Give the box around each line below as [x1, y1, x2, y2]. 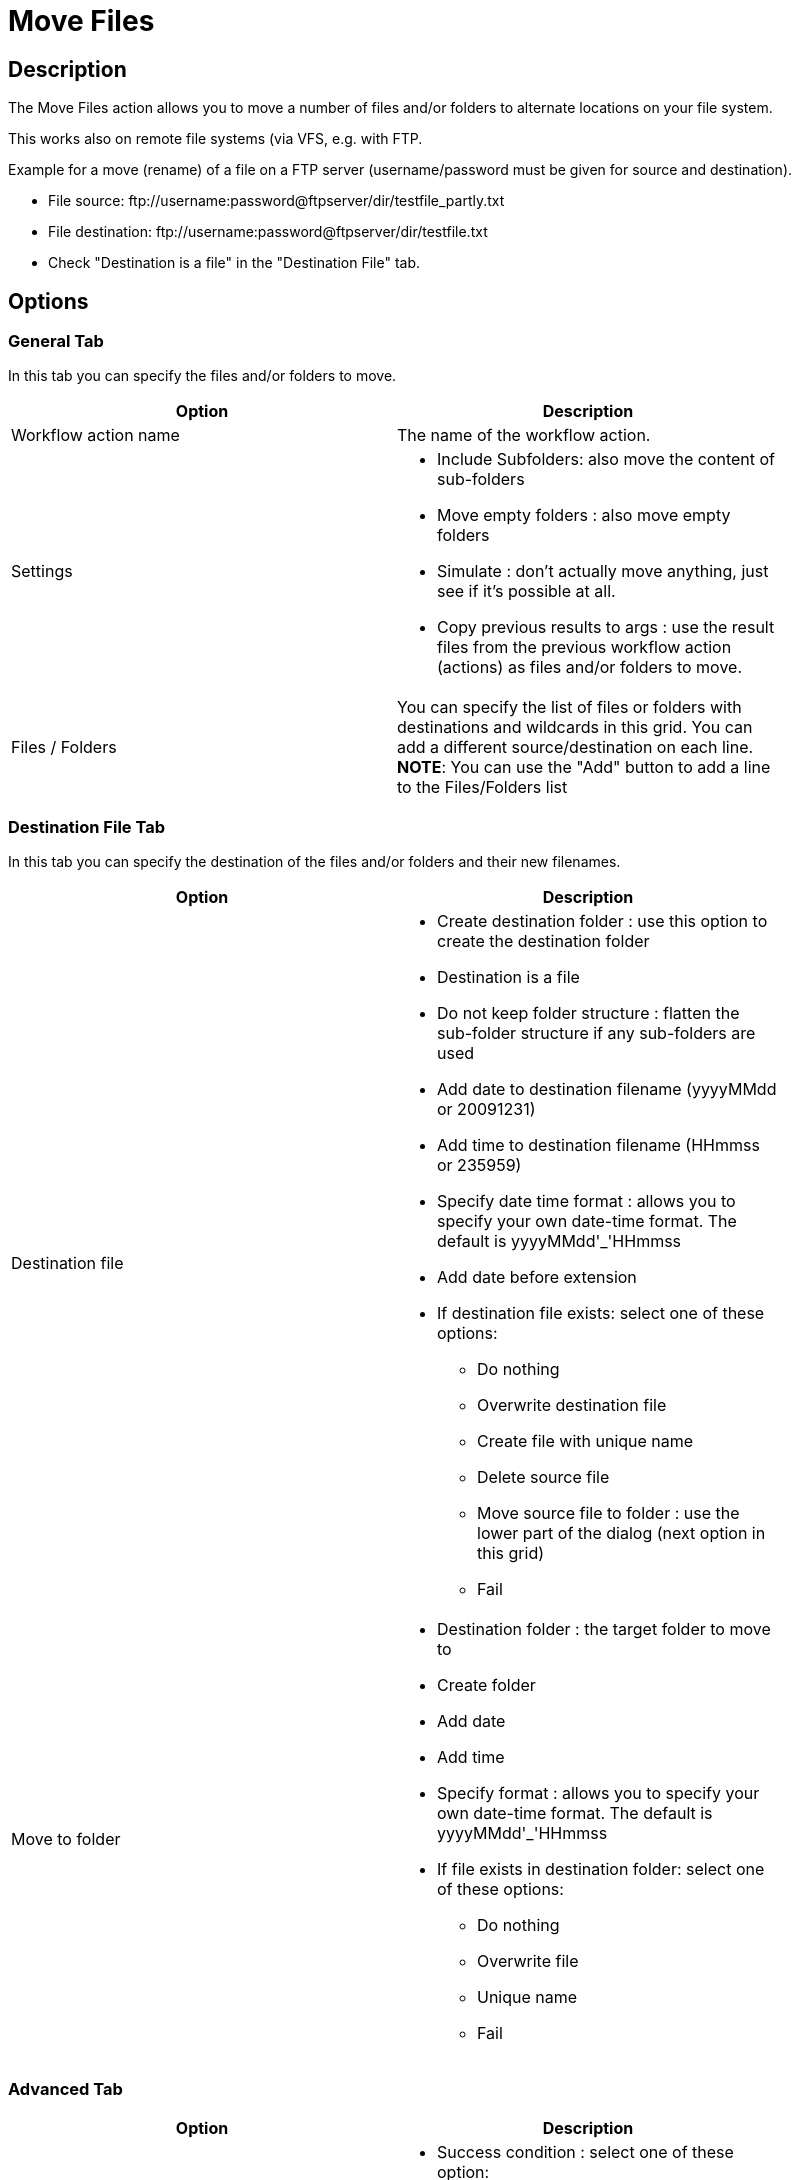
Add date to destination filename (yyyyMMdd [437, 1079, 777, 1100]
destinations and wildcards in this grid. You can [397, 717, 753, 738]
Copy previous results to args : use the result [437, 617, 775, 638]
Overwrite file [477, 1951, 579, 1972]
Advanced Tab [8, 2078, 123, 2099]
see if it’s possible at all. [437, 581, 616, 602]
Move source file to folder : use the [477, 1503, 740, 1524]
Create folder [437, 1675, 536, 1696]
